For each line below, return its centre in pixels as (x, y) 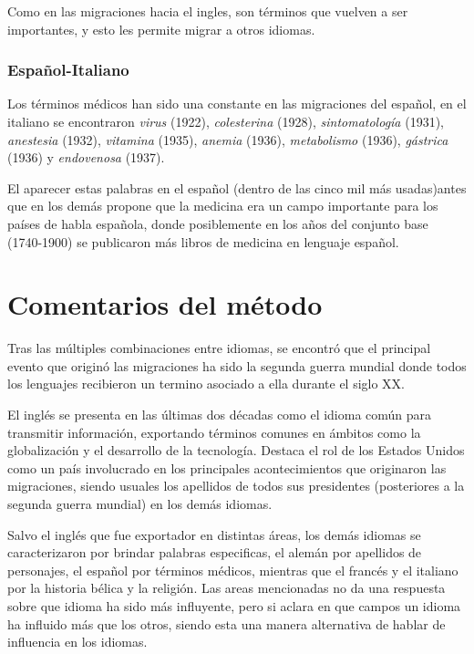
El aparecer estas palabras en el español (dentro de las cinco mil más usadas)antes (237, 187)
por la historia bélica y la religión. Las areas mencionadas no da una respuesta (227, 588)
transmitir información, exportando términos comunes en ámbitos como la (214, 432)
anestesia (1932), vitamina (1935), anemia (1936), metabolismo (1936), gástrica (228, 139)
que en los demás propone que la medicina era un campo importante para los (223, 206)
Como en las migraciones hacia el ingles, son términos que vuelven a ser (208, 11)
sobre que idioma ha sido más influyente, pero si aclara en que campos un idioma (234, 606)
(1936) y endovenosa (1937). (86, 157)
